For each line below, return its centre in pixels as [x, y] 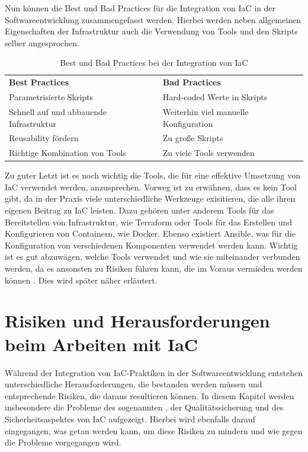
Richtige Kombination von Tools [68, 153]
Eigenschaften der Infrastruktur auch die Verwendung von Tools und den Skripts [151, 31]
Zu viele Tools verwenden [208, 153]
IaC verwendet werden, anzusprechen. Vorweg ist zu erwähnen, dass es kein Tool [151, 187]
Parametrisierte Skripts [51, 97]
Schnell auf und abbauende [58, 111]
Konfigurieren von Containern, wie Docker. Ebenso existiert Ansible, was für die [150, 233]
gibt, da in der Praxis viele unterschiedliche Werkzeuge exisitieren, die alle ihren [150, 198]
